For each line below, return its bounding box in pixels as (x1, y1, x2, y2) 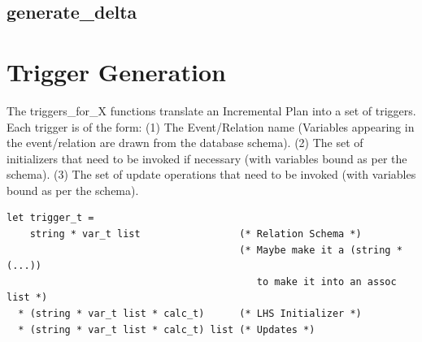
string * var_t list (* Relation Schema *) (29, 228, 362, 240)
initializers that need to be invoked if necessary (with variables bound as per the (7, 149, 407, 167)
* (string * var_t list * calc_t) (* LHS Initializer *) (18, 308, 362, 320)
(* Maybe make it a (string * (239, 244, 402, 256)
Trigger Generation (7, 54, 226, 88)
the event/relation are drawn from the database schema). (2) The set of (7, 134, 363, 151)
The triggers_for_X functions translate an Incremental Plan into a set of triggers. (7, 102, 416, 119)
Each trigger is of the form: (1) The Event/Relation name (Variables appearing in (7, 118, 415, 135)
